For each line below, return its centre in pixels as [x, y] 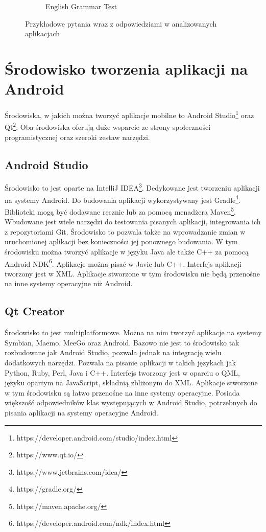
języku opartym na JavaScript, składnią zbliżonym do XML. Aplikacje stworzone [131, 383]
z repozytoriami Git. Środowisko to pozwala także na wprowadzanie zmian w [125, 231]
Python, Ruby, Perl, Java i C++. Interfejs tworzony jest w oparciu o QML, [122, 372]
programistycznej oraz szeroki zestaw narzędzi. [77, 137]
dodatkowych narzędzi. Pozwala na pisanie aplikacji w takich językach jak [120, 362]
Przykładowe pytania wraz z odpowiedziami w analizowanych [121, 23]
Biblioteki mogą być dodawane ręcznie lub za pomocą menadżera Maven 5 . [120, 211]
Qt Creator [35, 311]
